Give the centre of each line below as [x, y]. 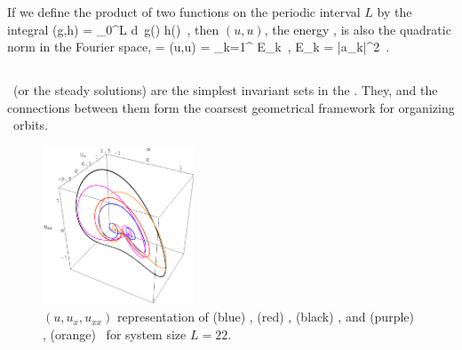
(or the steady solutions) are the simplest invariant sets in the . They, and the [225, 90]
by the [394, 12]
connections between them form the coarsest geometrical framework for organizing [231, 107]
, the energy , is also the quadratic [358, 29]
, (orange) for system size [115, 334]
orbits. [31, 125]
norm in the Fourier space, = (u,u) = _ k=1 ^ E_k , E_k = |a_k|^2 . [199, 47]
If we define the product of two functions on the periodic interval [184, 12]
